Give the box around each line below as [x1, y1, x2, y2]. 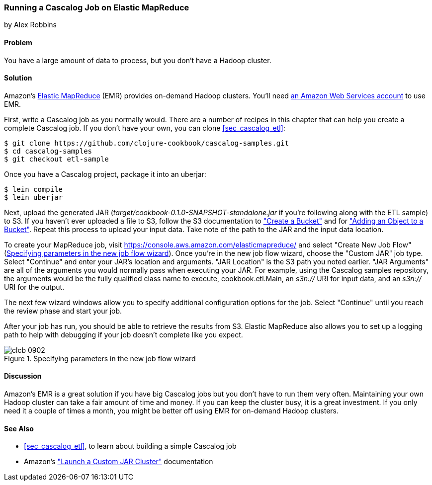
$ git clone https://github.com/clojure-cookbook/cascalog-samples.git [4, 139, 289, 147]
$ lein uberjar [4, 193, 63, 201]
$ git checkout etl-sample [4, 155, 109, 163]
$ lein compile [4, 185, 63, 193]
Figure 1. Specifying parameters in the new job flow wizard [4, 354, 196, 363]
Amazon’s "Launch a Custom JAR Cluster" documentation [24, 457, 213, 466]
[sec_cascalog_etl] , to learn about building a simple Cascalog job [24, 442, 237, 451]
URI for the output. [4, 282, 65, 291]
